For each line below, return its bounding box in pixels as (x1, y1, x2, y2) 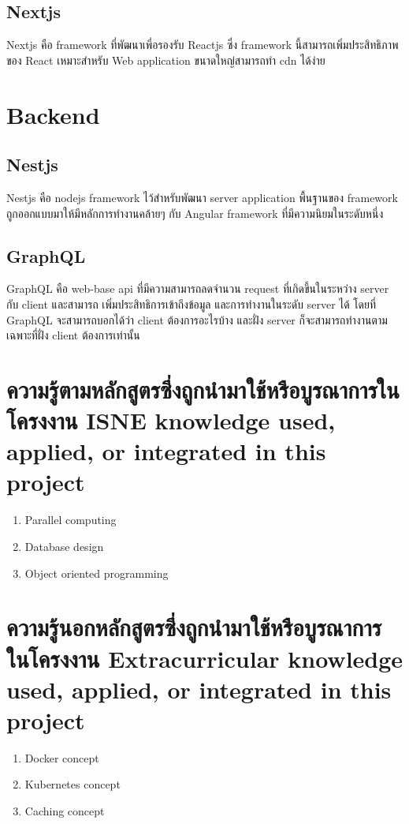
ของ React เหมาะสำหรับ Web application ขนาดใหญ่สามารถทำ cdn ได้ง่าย (6, 51, 325, 68)
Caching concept (24, 803, 105, 819)
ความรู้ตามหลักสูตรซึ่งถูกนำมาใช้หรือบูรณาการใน (6, 373, 400, 405)
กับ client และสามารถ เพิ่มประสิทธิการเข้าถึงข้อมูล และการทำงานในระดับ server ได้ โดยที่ (6, 295, 377, 312)
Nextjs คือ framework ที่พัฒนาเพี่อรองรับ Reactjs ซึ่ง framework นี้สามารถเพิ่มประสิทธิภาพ (6, 36, 399, 53)
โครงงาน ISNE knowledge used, (6, 404, 336, 436)
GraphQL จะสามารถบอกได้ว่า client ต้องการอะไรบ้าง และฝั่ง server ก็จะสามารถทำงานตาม (6, 311, 388, 328)
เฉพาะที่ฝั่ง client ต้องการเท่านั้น (6, 327, 140, 343)
